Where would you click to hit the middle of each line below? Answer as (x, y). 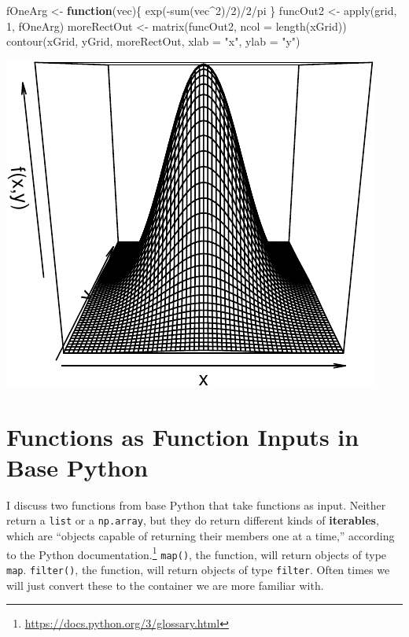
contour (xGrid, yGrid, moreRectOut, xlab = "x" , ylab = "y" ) (153, 41)
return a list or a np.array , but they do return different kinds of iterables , (193, 520)
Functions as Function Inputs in (183, 436)
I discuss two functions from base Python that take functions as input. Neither (196, 504)
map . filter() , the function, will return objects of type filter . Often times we (198, 569)
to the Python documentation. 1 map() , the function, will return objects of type (197, 553)
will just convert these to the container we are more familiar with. (165, 585)
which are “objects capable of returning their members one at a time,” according (201, 535)
